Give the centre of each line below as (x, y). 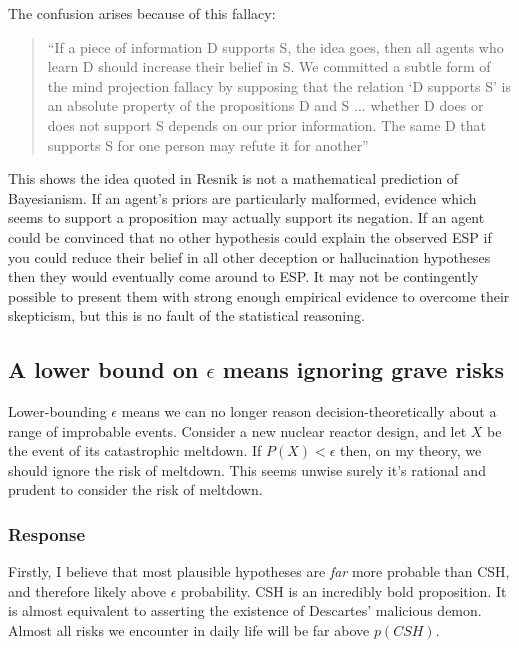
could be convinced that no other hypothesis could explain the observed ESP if (250, 236)
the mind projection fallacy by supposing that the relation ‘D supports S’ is (279, 85)
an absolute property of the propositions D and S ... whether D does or (265, 105)
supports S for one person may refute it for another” (208, 144)
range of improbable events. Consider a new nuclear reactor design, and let (237, 430)
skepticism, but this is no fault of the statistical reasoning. (186, 315)
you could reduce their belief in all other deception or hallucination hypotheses (249, 256)
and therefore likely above (87, 590)
